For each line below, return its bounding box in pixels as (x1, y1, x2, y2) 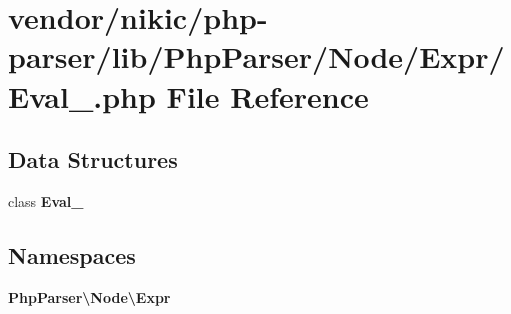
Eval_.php (8, 75, 156, 116)
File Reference (166, 75, 369, 116)
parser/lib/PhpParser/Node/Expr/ (8, 36, 505, 77)
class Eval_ (8, 190, 84, 211)
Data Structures (8, 144, 178, 175)
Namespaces (8, 239, 136, 270)
